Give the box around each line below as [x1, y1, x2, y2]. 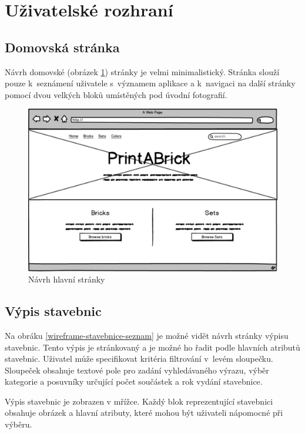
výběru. [5, 418, 32, 430]
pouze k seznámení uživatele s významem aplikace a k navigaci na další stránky [5, 77, 296, 89]
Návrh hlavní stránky [28, 273, 105, 285]
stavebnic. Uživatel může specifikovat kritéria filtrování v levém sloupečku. [5, 352, 273, 365]
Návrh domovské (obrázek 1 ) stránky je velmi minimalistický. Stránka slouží [5, 65, 280, 78]
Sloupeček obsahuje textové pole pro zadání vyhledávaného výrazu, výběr [5, 364, 269, 376]
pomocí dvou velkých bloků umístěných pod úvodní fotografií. [5, 88, 227, 100]
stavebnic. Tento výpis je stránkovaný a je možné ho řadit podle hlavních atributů [5, 341, 300, 353]
